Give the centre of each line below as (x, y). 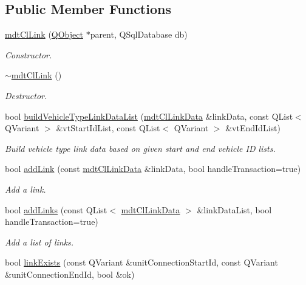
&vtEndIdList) (253, 128)
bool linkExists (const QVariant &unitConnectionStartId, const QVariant (141, 262)
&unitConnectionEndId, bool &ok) (70, 274)
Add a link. (25, 189)
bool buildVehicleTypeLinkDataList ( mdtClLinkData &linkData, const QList (149, 116)
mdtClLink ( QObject (44, 34)
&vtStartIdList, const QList (108, 128)
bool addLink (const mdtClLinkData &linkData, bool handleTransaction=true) (153, 169)
